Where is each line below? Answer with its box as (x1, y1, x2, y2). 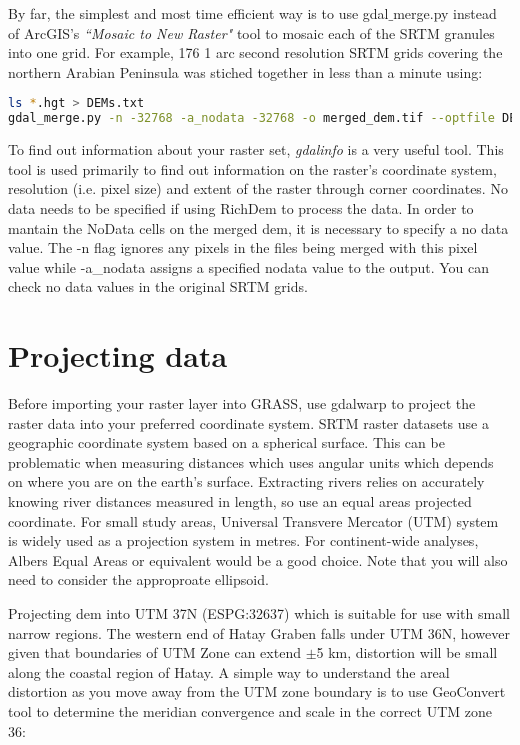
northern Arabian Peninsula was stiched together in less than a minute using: (8, 61, 483, 82)
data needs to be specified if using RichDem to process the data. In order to (8, 197, 474, 218)
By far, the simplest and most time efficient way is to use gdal (8, 3, 389, 23)
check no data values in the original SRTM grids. (8, 276, 308, 297)
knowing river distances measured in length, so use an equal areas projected (8, 490, 472, 511)
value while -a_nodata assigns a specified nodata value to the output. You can (8, 256, 489, 277)
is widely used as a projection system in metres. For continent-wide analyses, (8, 530, 479, 551)
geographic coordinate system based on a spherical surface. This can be (8, 432, 445, 453)
